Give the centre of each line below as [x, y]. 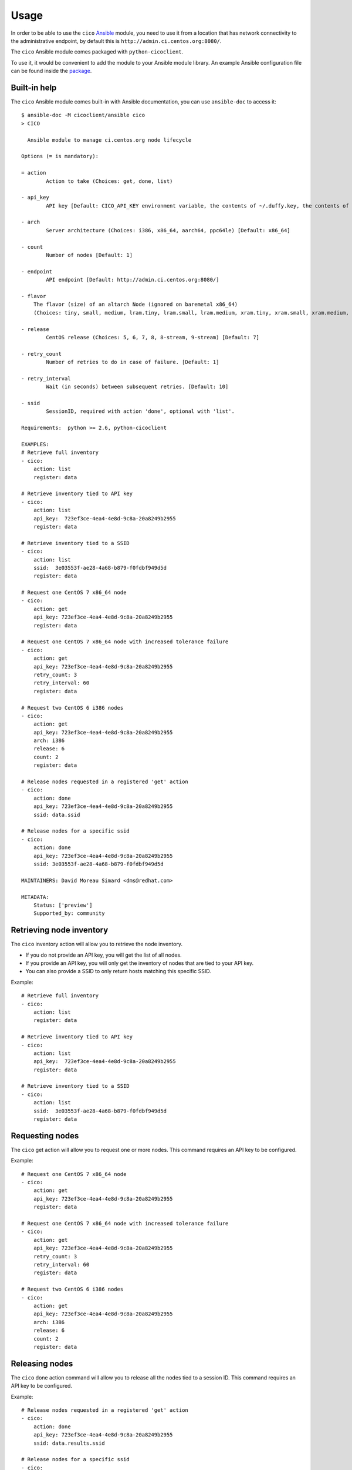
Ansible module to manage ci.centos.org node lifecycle [109, 140]
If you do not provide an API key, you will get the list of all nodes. [104, 955]
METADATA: [35, 897]
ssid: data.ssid [57, 815]
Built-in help [34, 87]
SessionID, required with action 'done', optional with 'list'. [140, 411]
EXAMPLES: [35, 445]
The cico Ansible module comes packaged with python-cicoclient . [97, 52]
